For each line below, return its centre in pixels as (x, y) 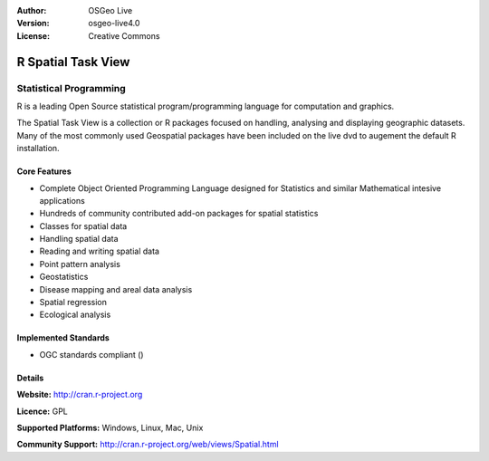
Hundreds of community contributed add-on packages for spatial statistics (179, 214)
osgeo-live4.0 (114, 24)
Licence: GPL (42, 411)
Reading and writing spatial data (100, 251)
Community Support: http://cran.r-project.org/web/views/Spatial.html (148, 445)
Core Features (44, 171)
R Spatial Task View (73, 62)
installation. (38, 149)
